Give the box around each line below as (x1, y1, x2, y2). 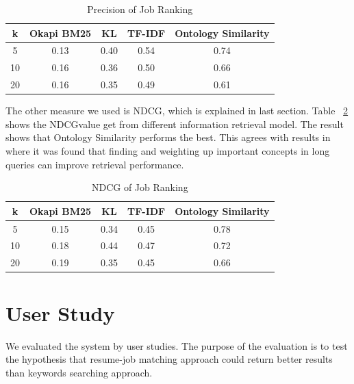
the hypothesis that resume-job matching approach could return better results (5, 352, 333, 366)
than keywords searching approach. (5, 365, 153, 379)
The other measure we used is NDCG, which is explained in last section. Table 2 (5, 103, 349, 118)
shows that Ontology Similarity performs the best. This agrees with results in (5, 130, 331, 144)
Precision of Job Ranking (87, 2, 193, 16)
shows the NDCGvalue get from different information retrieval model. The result (5, 116, 344, 131)
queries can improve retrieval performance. (5, 157, 184, 171)
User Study (5, 298, 115, 327)
